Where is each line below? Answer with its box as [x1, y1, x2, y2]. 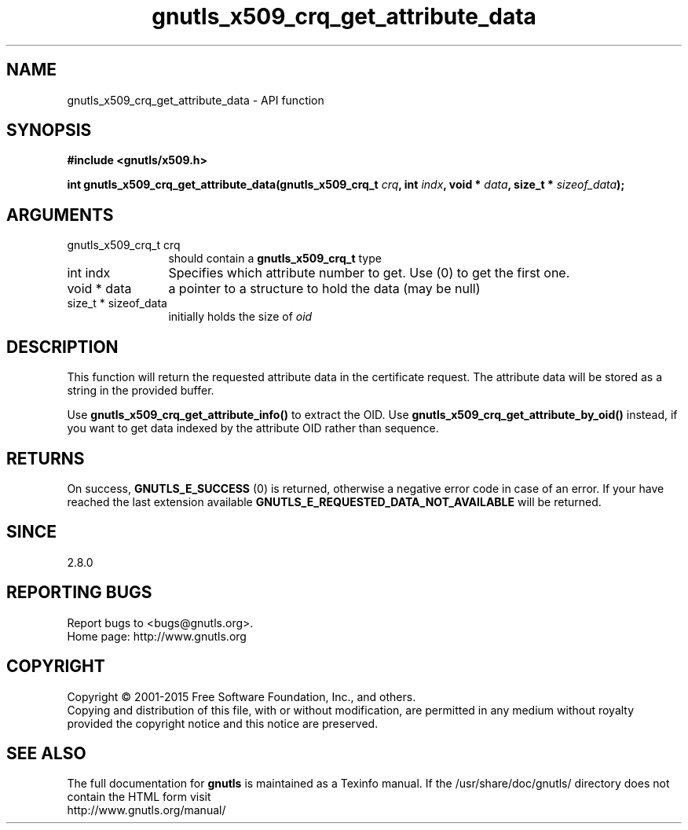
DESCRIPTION [6, 336, 119, 357]
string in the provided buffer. [67, 384, 214, 398]
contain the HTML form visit [67, 790, 211, 804]
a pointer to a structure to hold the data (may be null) [168, 281, 481, 297]
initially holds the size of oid [168, 310, 313, 324]
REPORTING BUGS [6, 582, 152, 603]
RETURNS [6, 448, 85, 468]
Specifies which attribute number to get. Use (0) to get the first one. [168, 265, 570, 281]
